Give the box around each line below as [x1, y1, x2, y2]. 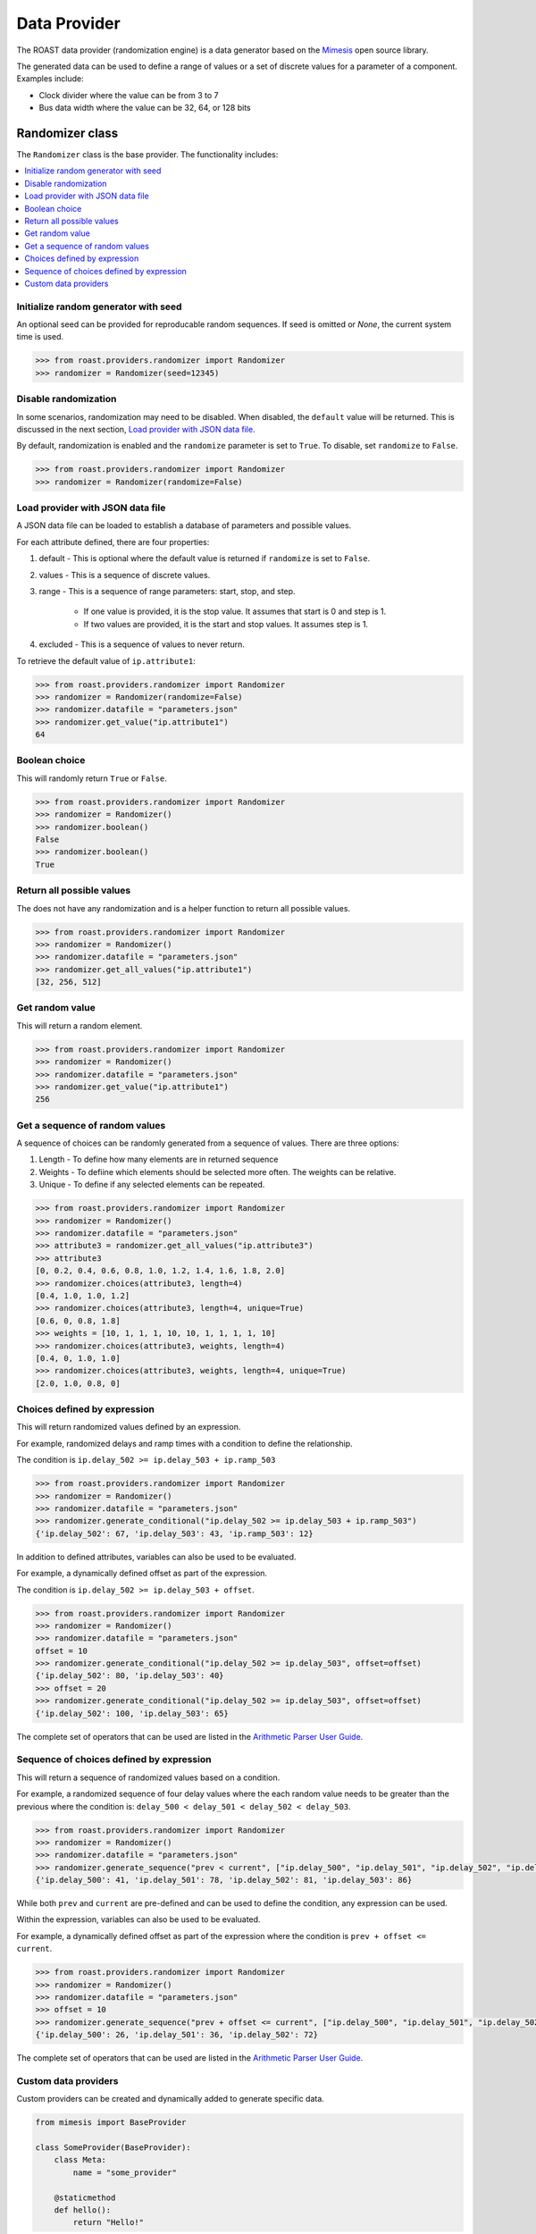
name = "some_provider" [72, 2167, 178, 2178]
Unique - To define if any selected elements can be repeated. [38, 1180, 265, 1190]
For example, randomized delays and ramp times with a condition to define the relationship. [16, 1438, 353, 1449]
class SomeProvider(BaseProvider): [35, 2143, 191, 2153]
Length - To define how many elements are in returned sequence [38, 1154, 279, 1165]
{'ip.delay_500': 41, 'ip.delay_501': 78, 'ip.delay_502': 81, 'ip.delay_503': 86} [35, 1875, 413, 1885]
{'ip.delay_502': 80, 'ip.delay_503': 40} [35, 1671, 224, 1681]
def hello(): [54, 2205, 112, 2215]
